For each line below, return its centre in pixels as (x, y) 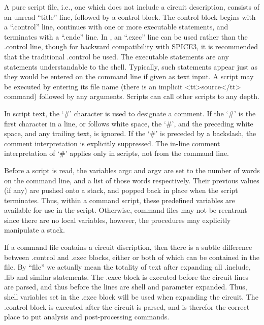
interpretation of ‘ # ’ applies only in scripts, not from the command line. (117, 153)
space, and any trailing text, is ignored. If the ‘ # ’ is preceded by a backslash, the (130, 133)
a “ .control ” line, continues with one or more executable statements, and (116, 27)
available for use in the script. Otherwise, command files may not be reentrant (126, 210)
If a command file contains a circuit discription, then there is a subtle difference (128, 247)
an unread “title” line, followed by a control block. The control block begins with (130, 17)
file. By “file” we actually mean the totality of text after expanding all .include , (127, 267)
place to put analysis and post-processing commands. (87, 317)
